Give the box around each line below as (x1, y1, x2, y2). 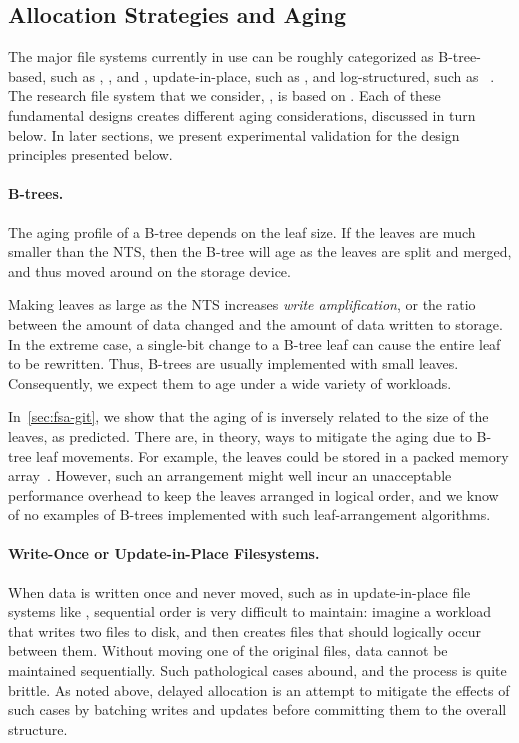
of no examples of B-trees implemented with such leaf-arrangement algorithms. (8, 504, 491, 525)
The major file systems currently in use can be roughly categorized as (8, 46, 434, 67)
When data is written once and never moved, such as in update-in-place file (8, 581, 471, 602)
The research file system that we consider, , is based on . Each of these (8, 85, 441, 106)
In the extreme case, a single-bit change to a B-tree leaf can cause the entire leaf (8, 333, 501, 354)
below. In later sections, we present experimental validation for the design (8, 124, 460, 145)
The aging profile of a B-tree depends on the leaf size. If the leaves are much (8, 221, 476, 242)
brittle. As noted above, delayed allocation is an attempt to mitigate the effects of (8, 679, 510, 700)
